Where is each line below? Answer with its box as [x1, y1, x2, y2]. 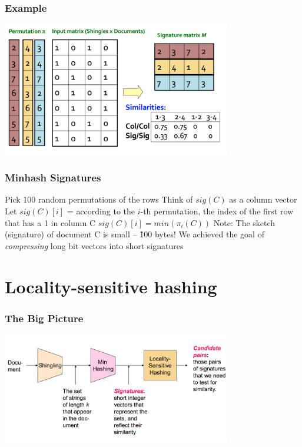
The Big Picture [5, 310, 84, 325]
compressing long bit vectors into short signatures [5, 239, 184, 251]
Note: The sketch [213, 216, 276, 229]
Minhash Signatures [5, 170, 101, 185]
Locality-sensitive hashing [5, 274, 217, 298]
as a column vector [229, 193, 297, 206]
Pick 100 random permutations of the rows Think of [5, 193, 193, 206]
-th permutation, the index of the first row [140, 205, 294, 217]
